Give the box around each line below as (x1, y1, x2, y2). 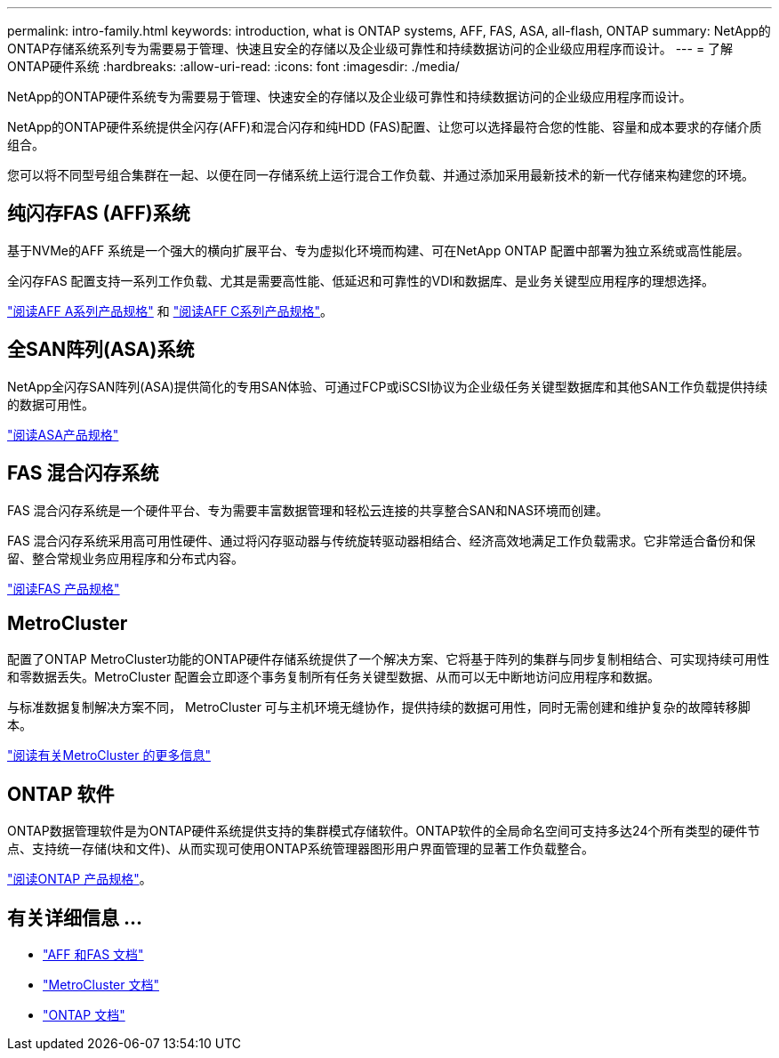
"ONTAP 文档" (43, 1007, 125, 1023)
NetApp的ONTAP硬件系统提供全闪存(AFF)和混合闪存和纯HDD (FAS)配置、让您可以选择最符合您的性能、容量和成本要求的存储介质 (7, 119, 762, 134)
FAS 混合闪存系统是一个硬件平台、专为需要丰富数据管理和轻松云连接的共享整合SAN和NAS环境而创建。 (7, 502, 608, 518)
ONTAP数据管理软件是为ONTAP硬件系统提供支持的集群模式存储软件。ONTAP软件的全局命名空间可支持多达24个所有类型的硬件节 (7, 823, 760, 839)
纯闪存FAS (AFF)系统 (7, 202, 190, 225)
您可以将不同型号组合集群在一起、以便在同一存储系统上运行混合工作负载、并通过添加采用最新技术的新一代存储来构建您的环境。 (7, 167, 754, 182)
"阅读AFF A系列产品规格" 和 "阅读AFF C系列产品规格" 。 (7, 303, 333, 319)
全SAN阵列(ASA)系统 (7, 338, 195, 361)
